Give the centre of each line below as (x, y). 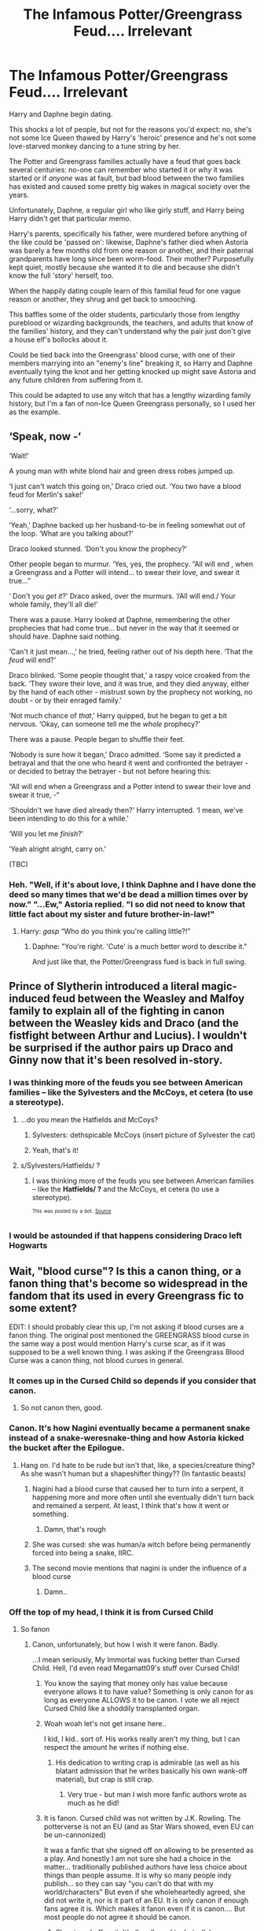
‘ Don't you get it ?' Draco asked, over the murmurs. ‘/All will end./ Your (123, 595)
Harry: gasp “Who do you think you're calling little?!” (105, 932)
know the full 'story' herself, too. (61, 275)
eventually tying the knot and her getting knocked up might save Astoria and (132, 371)
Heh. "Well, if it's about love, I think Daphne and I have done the (132, 884)
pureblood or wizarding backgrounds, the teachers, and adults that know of (131, 322)
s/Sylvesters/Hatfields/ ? (60, 1165)
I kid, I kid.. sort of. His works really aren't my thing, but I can (142, 1739)
